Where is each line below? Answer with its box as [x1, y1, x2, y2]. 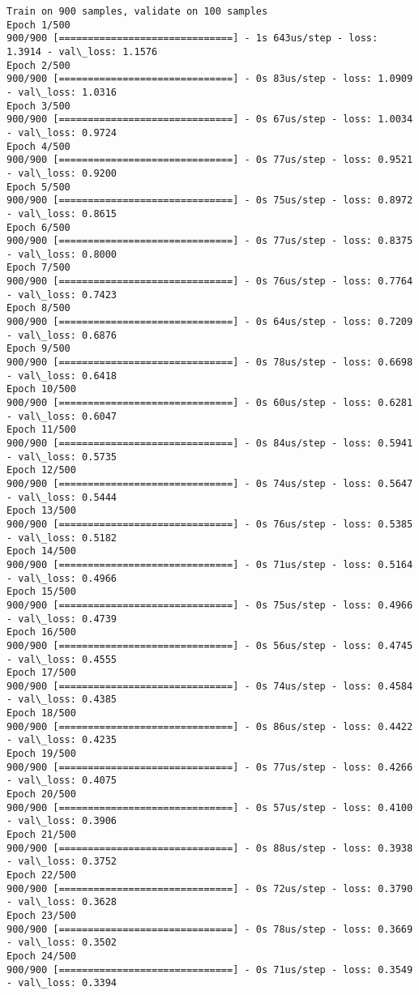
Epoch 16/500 [6, 626, 76, 638]
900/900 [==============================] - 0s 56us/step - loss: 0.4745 [6, 639, 413, 651]
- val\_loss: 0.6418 [6, 369, 118, 382]
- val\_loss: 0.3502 [6, 937, 118, 949]
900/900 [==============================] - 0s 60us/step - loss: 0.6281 [6, 397, 413, 409]
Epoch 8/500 [6, 302, 71, 314]
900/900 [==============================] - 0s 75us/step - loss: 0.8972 [6, 194, 413, 207]
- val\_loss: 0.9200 [6, 167, 118, 179]
